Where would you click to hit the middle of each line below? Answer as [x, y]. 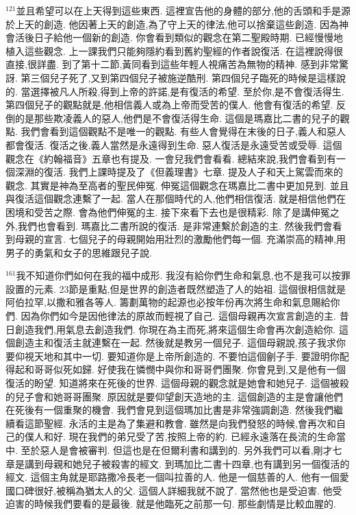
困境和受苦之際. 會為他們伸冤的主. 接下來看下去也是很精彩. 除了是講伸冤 [168, 212]
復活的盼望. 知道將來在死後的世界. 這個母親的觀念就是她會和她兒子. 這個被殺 [177, 383]
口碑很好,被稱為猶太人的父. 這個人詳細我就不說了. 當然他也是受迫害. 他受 [178, 490]
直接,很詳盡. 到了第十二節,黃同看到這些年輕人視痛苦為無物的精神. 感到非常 [172, 64]
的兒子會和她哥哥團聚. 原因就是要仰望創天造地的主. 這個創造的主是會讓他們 [175, 396]
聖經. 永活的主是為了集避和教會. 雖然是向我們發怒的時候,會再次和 [190, 423]
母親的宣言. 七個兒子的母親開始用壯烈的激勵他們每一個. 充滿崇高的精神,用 [180, 239]
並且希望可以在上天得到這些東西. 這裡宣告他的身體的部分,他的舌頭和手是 [178, 10]
